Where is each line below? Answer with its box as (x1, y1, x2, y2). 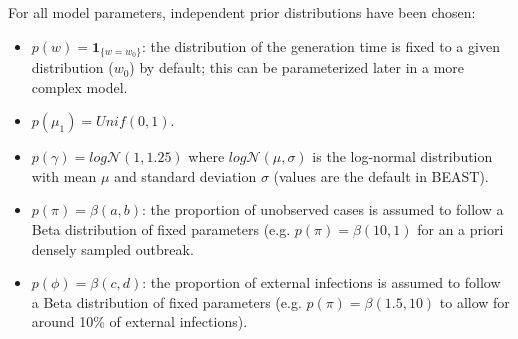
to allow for (439, 291, 510, 312)
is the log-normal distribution (312, 146, 493, 167)
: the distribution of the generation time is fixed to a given (141, 35, 500, 56)
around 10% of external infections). (31, 311, 248, 332)
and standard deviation (114, 165, 257, 186)
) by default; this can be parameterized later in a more (129, 57, 465, 78)
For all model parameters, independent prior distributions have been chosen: (8, 2, 476, 22)
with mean (31, 165, 97, 186)
